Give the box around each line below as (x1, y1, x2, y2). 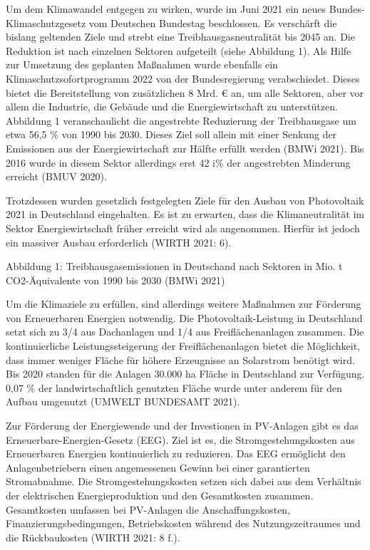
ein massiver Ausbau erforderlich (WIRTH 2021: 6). (6, 234, 232, 249)
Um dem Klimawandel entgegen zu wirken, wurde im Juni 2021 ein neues (6, 1, 327, 16)
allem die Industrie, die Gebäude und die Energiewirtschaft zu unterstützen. (6, 99, 338, 114)
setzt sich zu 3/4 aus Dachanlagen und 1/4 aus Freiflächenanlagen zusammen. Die (6, 324, 364, 339)
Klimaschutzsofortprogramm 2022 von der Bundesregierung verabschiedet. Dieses (6, 71, 360, 85)
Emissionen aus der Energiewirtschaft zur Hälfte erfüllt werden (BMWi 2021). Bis (6, 140, 364, 155)
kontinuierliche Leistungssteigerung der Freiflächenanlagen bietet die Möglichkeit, (6, 338, 361, 353)
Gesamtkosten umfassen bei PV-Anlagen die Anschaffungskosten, (6, 502, 291, 517)
